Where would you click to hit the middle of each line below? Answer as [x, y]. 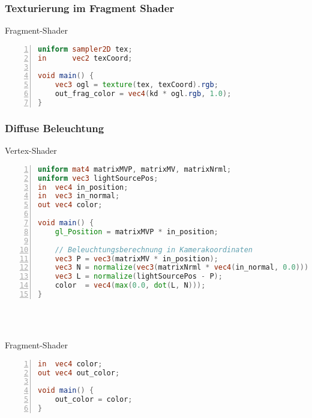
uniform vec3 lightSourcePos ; [98, 178]
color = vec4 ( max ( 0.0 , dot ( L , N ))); [130, 286]
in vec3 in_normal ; [79, 196]
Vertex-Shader [31, 150]
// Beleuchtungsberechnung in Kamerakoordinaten [154, 250]
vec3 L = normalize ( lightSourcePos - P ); [139, 277]
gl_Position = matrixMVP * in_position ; [136, 232]
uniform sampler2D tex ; [85, 49]
